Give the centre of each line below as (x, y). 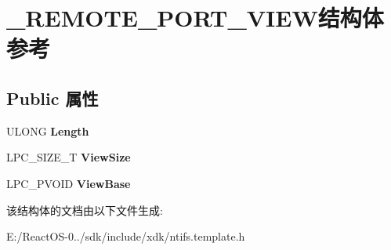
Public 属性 (52, 98)
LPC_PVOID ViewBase (69, 183)
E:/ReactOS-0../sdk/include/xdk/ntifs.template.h (126, 236)
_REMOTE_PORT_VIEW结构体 (195, 18)
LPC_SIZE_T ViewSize (69, 157)
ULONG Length (48, 130)
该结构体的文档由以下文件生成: (85, 210)
